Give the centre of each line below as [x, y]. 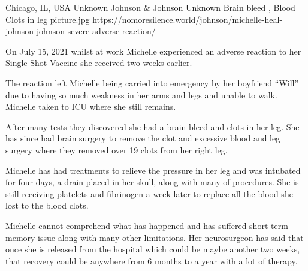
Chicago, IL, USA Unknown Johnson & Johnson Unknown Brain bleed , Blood [150, 7]
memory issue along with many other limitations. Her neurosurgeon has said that [155, 237]
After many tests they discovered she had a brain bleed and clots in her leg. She [153, 126]
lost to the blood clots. [47, 205]
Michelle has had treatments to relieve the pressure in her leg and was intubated [153, 170]
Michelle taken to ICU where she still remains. [91, 106]
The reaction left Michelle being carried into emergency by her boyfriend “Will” [152, 82]
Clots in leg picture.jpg [48, 19]
